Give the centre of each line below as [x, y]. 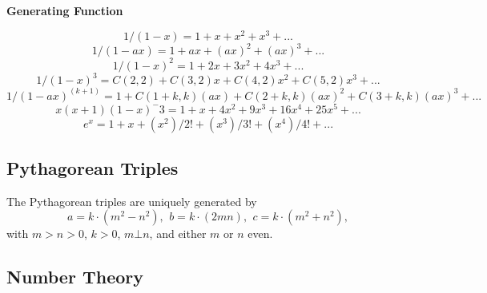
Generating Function [65, 10]
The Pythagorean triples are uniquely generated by [132, 201]
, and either [178, 234]
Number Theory [75, 277]
